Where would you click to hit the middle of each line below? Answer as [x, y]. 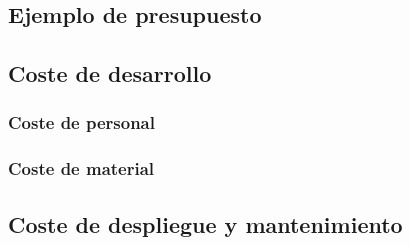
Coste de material [81, 168]
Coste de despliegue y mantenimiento [205, 223]
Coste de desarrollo [110, 73]
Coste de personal [81, 122]
